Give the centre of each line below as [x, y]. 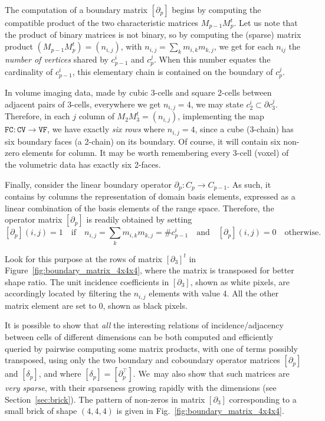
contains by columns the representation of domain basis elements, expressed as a [150, 196]
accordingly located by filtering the [68, 293]
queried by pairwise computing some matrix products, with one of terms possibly [151, 348]
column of [96, 116]
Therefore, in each [37, 116]
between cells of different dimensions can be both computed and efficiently [139, 337]
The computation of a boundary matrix [76, 9]
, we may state [217, 104]
